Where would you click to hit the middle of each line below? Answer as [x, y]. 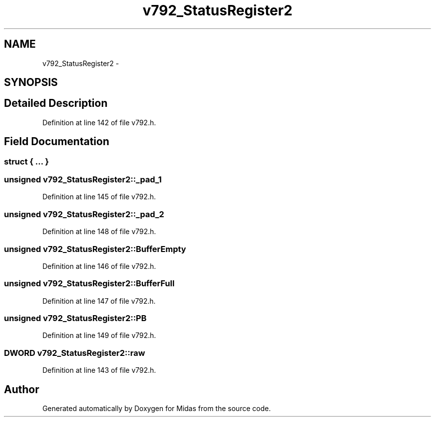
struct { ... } [27, 161]
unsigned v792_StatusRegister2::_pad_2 [84, 214]
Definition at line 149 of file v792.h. [99, 336]
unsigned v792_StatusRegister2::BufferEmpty [95, 249]
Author [22, 389]
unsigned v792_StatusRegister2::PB [75, 318]
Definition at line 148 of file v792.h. [99, 232]
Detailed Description [56, 103]
